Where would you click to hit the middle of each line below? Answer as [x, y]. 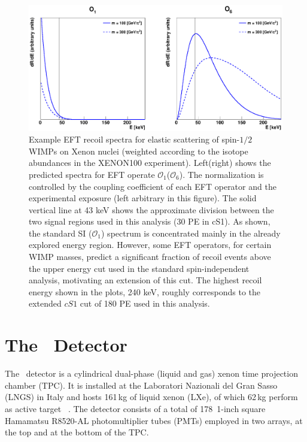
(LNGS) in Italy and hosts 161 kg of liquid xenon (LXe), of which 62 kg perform [151, 397]
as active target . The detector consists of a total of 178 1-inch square [135, 408]
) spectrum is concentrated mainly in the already [191, 233]
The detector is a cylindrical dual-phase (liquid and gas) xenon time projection [151, 373]
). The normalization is [221, 174]
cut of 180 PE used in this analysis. [145, 303]
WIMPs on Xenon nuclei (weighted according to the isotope [139, 151]
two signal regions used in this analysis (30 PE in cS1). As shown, [150, 221]
